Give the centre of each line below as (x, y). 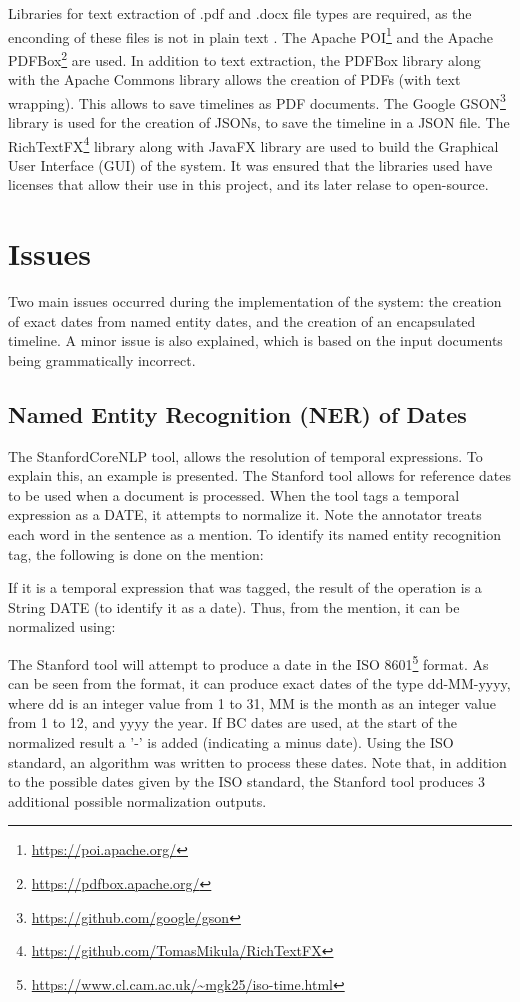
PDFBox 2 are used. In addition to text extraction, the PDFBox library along (244, 58)
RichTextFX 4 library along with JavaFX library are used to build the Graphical (253, 144)
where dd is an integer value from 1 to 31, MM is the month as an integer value (252, 702)
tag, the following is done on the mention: (136, 553)
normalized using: (62, 626)
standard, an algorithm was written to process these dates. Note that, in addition (257, 761)
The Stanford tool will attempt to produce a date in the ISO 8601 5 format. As (248, 662)
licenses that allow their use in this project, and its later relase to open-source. (248, 184)
